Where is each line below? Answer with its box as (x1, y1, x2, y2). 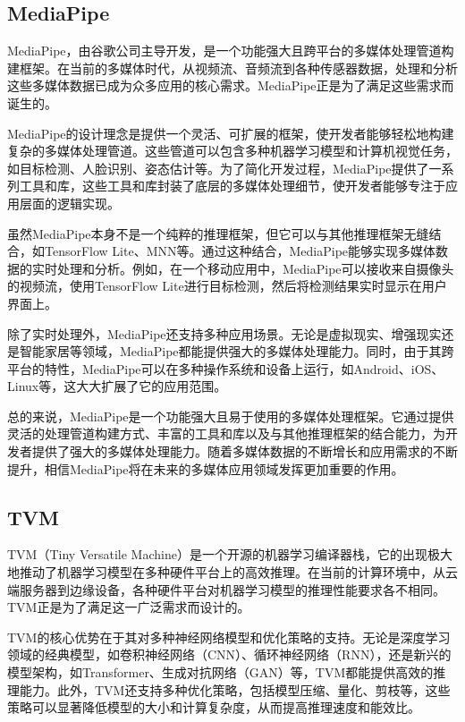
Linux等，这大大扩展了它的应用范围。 (7, 377, 227, 395)
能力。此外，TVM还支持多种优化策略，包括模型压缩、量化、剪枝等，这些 (19, 680, 451, 699)
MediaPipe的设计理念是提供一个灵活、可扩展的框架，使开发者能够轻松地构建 (7, 123, 454, 142)
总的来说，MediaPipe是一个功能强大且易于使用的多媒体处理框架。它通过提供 (7, 406, 454, 425)
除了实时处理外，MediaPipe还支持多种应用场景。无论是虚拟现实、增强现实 (7, 324, 442, 343)
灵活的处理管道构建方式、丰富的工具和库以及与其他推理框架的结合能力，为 (7, 424, 445, 443)
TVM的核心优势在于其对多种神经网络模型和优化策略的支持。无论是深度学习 (7, 627, 451, 646)
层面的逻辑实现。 (19, 193, 120, 212)
